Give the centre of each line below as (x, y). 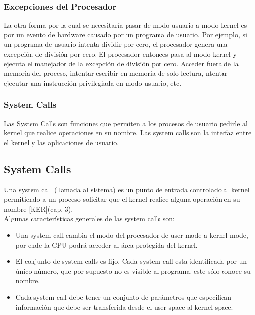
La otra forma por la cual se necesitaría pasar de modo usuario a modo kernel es (126, 25)
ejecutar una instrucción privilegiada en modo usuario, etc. (93, 82)
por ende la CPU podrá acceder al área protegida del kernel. (107, 244)
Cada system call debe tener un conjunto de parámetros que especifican (124, 297)
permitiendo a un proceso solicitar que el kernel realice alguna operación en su (122, 199)
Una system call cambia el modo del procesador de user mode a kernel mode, (132, 235)
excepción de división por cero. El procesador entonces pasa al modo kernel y (120, 54)
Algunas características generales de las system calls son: (89, 218)
